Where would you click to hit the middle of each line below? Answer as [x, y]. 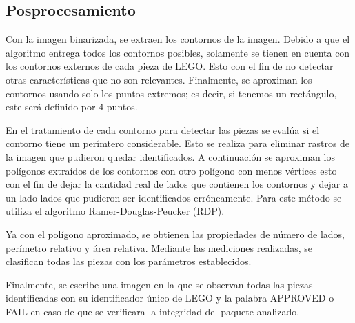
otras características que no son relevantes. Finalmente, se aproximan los [159, 79]
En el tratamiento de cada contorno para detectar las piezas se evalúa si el [163, 129]
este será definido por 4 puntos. [72, 107]
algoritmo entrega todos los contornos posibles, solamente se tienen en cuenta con [178, 52]
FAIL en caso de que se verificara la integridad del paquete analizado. [153, 311]
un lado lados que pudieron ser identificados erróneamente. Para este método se [174, 197]
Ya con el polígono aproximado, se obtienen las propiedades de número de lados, [175, 234]
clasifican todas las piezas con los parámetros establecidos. [129, 261]
